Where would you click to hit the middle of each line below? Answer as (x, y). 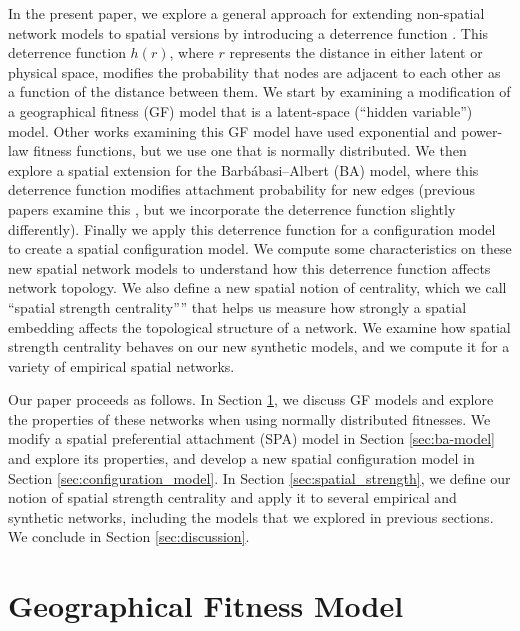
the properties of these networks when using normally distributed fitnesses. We (249, 418)
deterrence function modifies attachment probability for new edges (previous (242, 189)
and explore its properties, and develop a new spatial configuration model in (241, 458)
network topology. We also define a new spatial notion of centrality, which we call (257, 287)
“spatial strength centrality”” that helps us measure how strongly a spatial (237, 306)
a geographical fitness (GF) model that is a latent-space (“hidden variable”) (240, 110)
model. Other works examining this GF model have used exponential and (232, 130)
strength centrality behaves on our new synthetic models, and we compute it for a (259, 346)
